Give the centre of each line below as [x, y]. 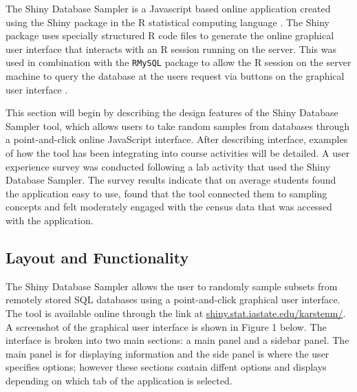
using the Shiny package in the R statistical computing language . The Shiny [168, 22]
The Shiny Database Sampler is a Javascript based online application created [168, 8]
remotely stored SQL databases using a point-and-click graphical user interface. [173, 300]
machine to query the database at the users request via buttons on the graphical [175, 76]
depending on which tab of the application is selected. [119, 380]
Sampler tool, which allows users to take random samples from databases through [178, 126]
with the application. [50, 220]
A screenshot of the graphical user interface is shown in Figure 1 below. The [166, 326]
